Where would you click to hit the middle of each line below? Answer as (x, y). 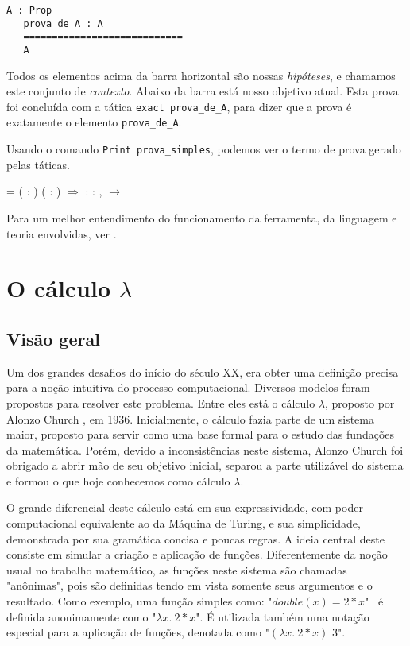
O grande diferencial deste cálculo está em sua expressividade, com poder (185, 507)
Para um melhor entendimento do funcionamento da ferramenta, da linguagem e (202, 217)
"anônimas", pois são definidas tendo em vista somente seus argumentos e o (190, 585)
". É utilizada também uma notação (282, 616)
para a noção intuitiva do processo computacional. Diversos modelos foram (188, 387)
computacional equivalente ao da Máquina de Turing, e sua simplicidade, (184, 523)
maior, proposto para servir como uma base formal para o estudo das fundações (201, 434)
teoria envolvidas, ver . (62, 233)
